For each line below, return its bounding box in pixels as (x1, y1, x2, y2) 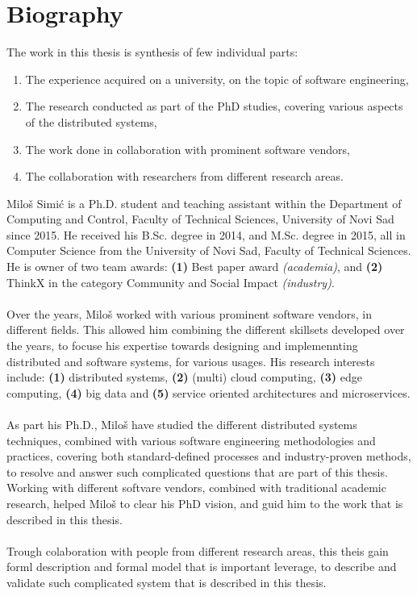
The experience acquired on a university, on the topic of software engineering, (25, 70, 409, 87)
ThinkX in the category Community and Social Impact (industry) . (6, 273, 335, 290)
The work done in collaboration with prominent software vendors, (25, 140, 350, 157)
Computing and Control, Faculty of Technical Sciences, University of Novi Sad (6, 210, 394, 227)
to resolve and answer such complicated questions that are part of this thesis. (6, 463, 388, 480)
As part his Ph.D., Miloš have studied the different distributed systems (6, 416, 357, 432)
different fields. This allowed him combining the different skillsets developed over (6, 321, 405, 338)
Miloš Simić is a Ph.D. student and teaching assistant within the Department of (6, 194, 402, 211)
